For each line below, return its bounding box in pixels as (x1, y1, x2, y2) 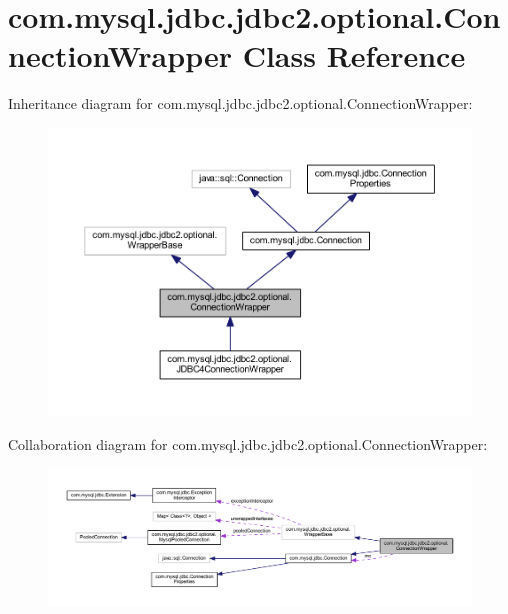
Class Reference (242, 35, 466, 76)
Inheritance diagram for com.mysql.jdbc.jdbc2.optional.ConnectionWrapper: (8, 93, 473, 114)
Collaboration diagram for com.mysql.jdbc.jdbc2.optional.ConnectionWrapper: (8, 434, 488, 455)
